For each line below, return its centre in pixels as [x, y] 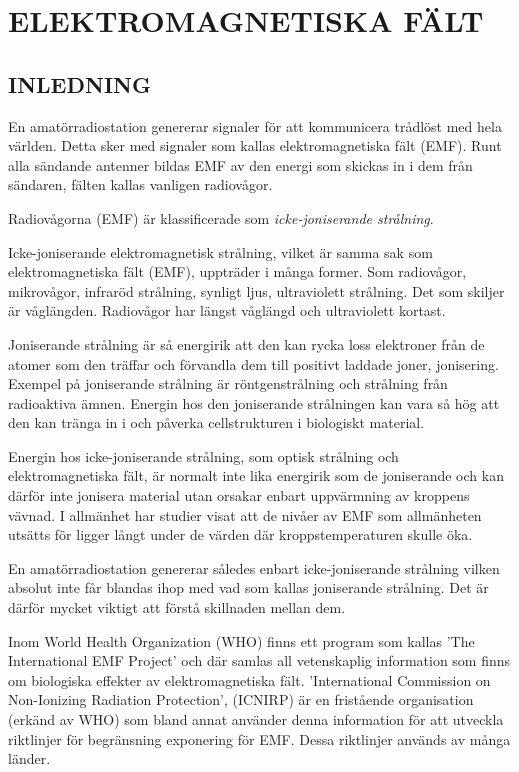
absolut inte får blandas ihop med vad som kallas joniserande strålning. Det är [248, 587]
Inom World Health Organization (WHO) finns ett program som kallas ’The [241, 640]
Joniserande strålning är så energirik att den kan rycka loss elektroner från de [246, 343]
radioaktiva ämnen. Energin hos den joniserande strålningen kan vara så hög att [254, 402]
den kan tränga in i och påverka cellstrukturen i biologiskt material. [216, 422]
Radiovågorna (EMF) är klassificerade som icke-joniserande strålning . [221, 217]
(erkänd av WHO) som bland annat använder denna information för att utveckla [256, 719]
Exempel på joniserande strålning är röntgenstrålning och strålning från [228, 383]
